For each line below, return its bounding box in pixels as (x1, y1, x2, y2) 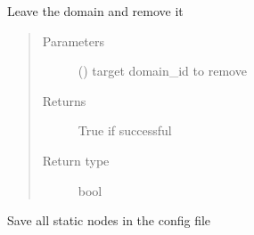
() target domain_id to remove (78, 61, 247, 80)
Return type (42, 150, 110, 169)
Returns (42, 91, 86, 109)
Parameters (42, 31, 104, 50)
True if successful (78, 121, 172, 140)
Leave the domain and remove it (7, 2, 184, 20)
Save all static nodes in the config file (7, 211, 211, 230)
